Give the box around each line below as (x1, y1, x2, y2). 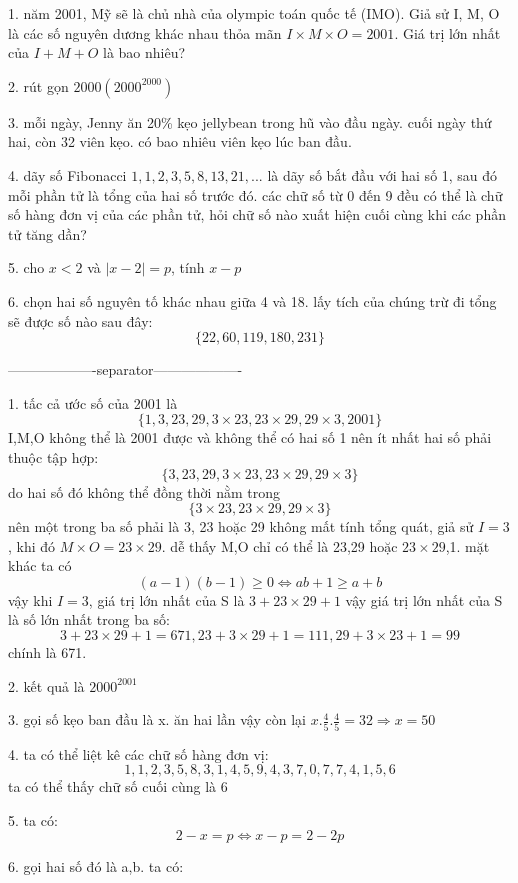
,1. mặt (445, 535, 490, 556)
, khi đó (8, 535, 56, 556)
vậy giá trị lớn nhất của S (345, 589, 503, 610)
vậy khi (8, 589, 53, 610)
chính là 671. (8, 642, 87, 663)
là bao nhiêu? (103, 42, 186, 63)
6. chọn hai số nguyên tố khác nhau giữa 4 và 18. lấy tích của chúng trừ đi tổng (8, 290, 497, 311)
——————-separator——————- (8, 359, 243, 380)
